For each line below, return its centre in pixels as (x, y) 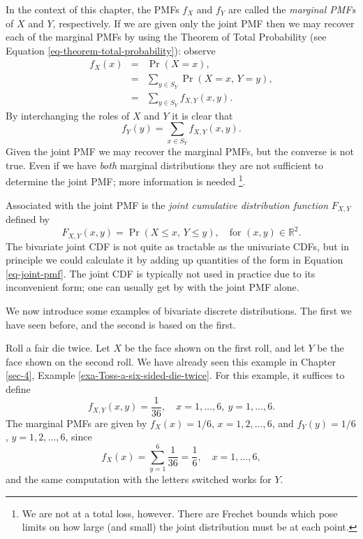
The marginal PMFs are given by (76, 423)
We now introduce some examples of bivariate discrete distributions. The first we (179, 311)
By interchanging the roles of (68, 115)
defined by (28, 219)
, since (79, 437)
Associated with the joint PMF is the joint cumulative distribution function (167, 204)
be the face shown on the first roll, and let (215, 348)
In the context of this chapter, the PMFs (92, 9)
